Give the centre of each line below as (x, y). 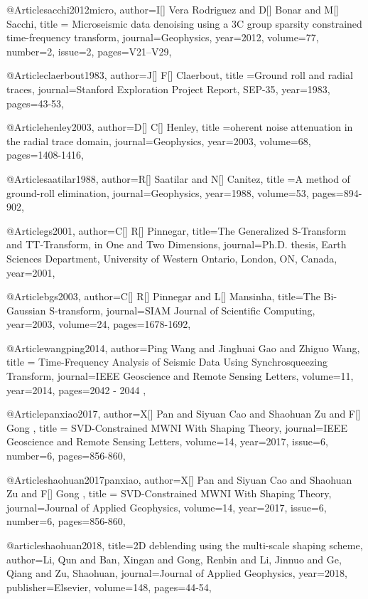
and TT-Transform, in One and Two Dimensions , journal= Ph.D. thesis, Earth (177, 244)
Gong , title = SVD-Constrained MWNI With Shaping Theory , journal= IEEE (177, 427)
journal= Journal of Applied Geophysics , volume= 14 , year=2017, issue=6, (167, 507)
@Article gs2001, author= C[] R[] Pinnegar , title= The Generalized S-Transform (177, 230)
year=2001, (31, 272)
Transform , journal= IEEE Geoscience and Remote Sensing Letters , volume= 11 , (180, 376)
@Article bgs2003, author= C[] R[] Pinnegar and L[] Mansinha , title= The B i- (172, 296)
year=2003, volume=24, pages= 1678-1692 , (99, 324)
